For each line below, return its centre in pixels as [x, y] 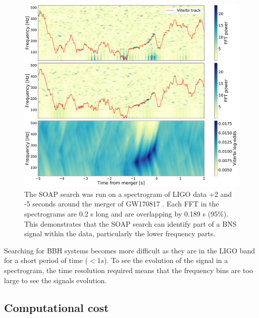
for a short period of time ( [46, 260]
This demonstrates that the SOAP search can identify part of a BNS [131, 223]
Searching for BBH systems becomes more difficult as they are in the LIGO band [130, 250]
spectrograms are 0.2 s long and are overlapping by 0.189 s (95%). [126, 214]
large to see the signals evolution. [56, 280]
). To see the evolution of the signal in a [166, 260]
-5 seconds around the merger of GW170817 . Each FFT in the [122, 204]
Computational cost [57, 307]
